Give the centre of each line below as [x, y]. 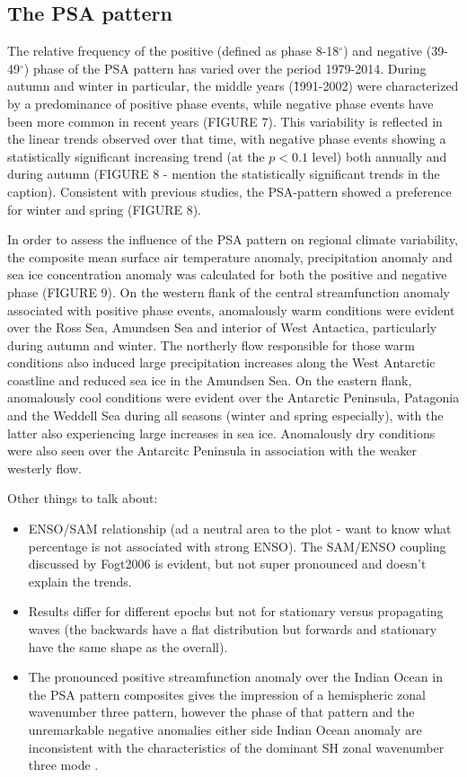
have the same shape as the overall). [128, 646]
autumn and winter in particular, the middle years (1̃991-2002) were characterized [233, 86]
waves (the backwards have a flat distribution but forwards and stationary [233, 629]
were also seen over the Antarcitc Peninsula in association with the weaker [212, 450]
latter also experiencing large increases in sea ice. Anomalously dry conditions [221, 433]
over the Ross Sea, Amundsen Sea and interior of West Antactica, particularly [222, 327]
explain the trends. [80, 581]
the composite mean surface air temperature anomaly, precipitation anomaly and [230, 256]
